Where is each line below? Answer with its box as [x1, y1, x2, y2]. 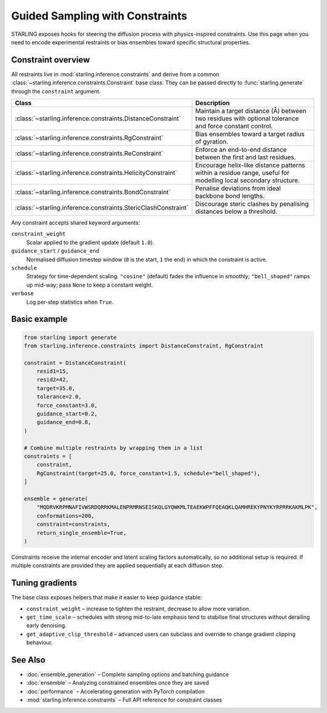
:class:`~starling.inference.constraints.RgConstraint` [15, 134, 163, 142]
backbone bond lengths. [195, 192, 265, 200]
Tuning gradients [11, 578, 78, 588]
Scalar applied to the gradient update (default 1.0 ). [26, 239, 154, 246]
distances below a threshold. [195, 207, 278, 216]
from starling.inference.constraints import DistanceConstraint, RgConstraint [24, 342, 263, 349]
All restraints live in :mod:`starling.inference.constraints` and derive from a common [11, 70, 220, 78]
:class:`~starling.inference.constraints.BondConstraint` [15, 188, 171, 197]
